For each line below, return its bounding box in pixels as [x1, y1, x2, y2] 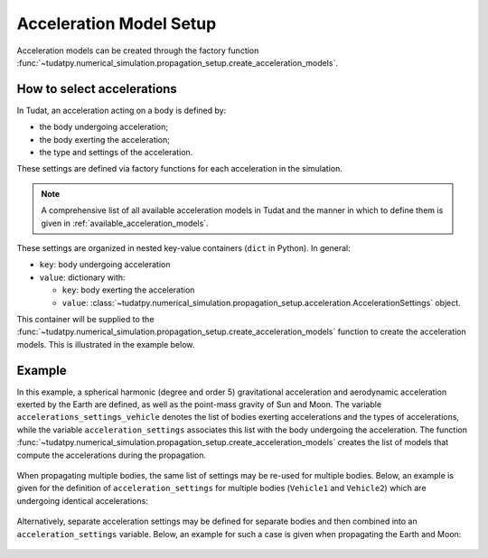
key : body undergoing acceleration [39, 259, 171, 270]
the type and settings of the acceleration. [39, 147, 193, 158]
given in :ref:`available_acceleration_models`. [41, 218, 209, 228]
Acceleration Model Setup [16, 14, 217, 33]
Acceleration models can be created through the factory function [16, 45, 259, 56]
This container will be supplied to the [16, 313, 155, 324]
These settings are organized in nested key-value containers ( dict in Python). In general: [16, 242, 352, 253]
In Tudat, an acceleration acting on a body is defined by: [16, 105, 227, 116]
